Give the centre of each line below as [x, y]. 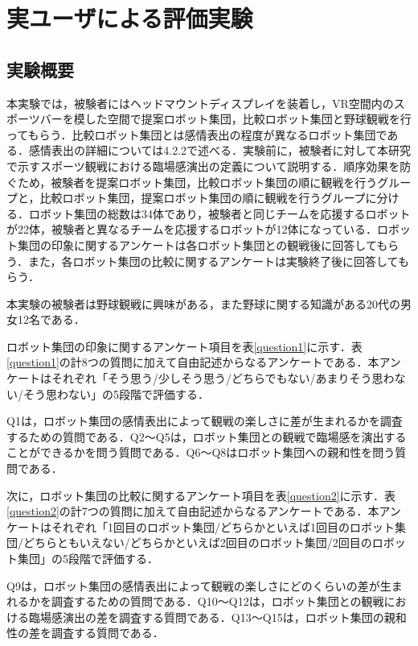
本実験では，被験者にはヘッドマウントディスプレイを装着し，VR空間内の [200, 103]
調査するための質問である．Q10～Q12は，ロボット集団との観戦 [217, 601]
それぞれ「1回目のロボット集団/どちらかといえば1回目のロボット [223, 526]
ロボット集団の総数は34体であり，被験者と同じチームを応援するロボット [219, 213]
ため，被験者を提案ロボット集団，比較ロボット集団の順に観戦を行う [197, 182]
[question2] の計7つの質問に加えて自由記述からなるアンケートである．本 [193, 511]
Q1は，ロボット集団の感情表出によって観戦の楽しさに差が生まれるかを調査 [205, 421]
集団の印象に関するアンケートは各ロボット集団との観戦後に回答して [197, 244]
